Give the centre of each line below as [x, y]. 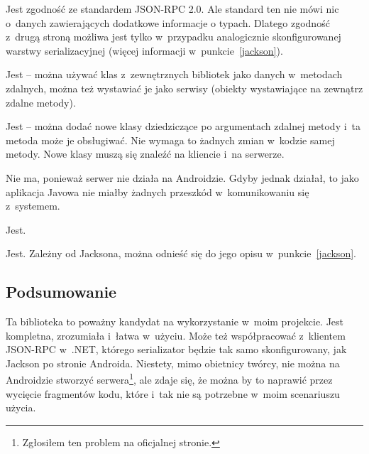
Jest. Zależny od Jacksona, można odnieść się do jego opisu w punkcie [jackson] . [181, 253]
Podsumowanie [61, 292]
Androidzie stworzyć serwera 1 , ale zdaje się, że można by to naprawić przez [169, 379]
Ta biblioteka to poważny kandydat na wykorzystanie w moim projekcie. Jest [175, 321]
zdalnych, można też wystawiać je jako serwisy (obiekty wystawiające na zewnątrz [184, 88]
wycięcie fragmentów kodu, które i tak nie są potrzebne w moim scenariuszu [173, 393]
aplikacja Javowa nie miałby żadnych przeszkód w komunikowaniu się [158, 191]
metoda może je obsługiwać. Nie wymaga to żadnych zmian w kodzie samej [170, 140]
